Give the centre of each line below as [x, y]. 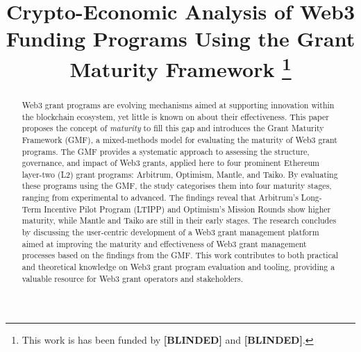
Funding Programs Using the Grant [180, 39]
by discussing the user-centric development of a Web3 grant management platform [170, 232]
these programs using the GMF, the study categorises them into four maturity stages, [177, 186]
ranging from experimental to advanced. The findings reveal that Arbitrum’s [160, 198]
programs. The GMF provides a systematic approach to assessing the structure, [166, 151]
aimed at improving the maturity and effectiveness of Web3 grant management [164, 243]
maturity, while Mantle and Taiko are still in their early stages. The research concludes [179, 220]
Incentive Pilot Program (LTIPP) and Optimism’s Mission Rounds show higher [187, 209]
